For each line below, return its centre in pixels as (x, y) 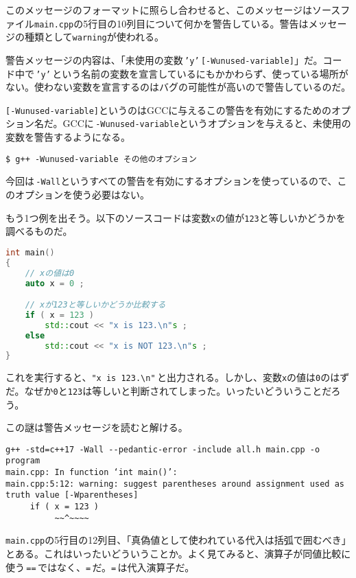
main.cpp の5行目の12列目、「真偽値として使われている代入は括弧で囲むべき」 (178, 540)
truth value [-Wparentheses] (72, 495)
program (23, 461)
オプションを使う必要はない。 (82, 195)
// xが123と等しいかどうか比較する (95, 305)
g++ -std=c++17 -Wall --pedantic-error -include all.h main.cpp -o (163, 449)
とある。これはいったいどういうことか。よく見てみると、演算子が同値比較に (178, 554)
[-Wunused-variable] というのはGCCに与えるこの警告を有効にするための (168, 109)
